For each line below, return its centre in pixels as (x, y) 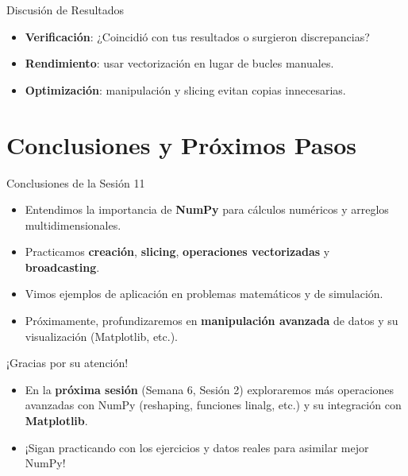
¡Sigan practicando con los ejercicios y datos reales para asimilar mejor (197, 447)
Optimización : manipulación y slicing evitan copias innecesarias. (185, 89)
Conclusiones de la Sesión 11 (76, 182)
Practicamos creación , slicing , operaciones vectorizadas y (177, 252)
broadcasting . (62, 267)
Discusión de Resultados (65, 10)
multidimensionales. (73, 224)
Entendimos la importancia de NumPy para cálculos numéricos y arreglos (207, 209)
